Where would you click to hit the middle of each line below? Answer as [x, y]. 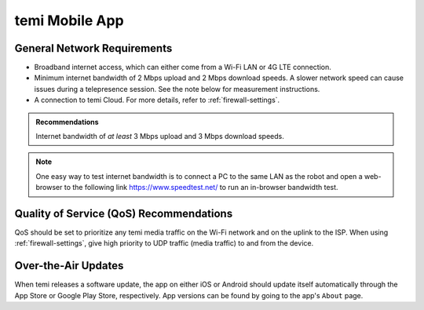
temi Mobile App [69, 20]
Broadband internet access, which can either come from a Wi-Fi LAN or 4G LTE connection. [183, 67]
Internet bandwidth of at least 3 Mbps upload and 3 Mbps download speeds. [160, 137]
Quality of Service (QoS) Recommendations [124, 213]
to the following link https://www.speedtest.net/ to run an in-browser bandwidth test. [201, 188]
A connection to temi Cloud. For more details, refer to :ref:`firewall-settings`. [157, 100]
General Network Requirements [93, 48]
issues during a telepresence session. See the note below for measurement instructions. [177, 89]
